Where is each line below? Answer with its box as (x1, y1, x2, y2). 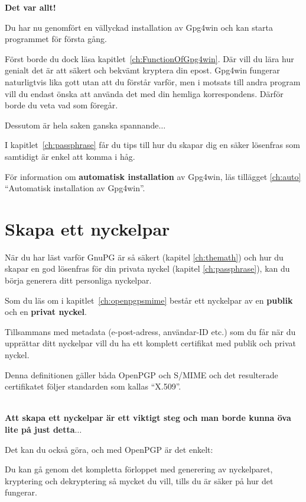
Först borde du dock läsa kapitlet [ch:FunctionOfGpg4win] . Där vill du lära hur (5, 52, 294, 65)
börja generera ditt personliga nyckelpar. (5, 274, 152, 287)
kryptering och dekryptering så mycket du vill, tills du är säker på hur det (5, 474, 274, 487)
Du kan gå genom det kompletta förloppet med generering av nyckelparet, (5, 463, 273, 475)
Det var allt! (5, 1, 56, 13)
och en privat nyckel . (5, 305, 87, 318)
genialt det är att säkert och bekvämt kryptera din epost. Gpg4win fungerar (5, 64, 280, 76)
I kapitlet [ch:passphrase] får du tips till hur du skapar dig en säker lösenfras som (5, 139, 300, 151)
